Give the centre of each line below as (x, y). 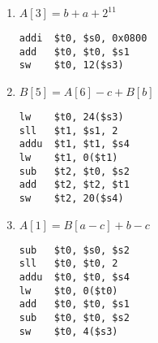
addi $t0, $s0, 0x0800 (83, 38)
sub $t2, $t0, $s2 (74, 171)
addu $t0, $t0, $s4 (74, 277)
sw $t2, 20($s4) (71, 198)
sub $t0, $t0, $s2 (74, 317)
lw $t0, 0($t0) (68, 291)
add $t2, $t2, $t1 (74, 185)
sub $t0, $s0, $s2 (74, 250)
